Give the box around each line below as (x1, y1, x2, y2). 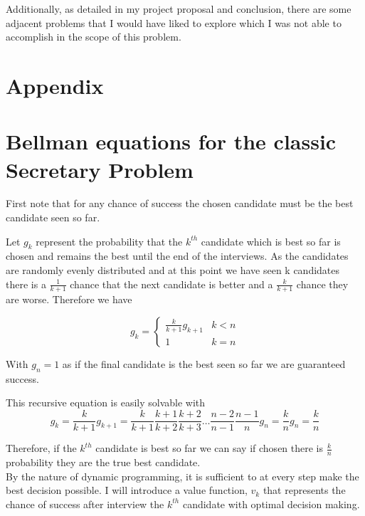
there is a (6, 276, 46, 291)
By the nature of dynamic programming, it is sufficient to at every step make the (6, 468, 359, 483)
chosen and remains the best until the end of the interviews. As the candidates (6, 248, 349, 263)
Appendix (6, 70, 104, 100)
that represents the (263, 483, 346, 497)
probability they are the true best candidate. (6, 454, 201, 469)
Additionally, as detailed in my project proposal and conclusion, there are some (6, 1, 351, 16)
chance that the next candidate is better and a (70, 276, 273, 291)
